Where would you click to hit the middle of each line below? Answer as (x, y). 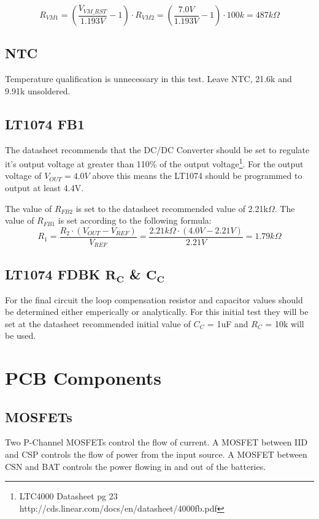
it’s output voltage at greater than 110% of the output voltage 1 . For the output (154, 163)
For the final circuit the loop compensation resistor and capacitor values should (154, 299)
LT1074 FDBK (53, 274)
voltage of (23, 176)
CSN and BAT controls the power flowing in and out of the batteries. (136, 466)
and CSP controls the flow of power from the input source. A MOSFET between (156, 454)
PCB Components (83, 378)
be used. (21, 335)
